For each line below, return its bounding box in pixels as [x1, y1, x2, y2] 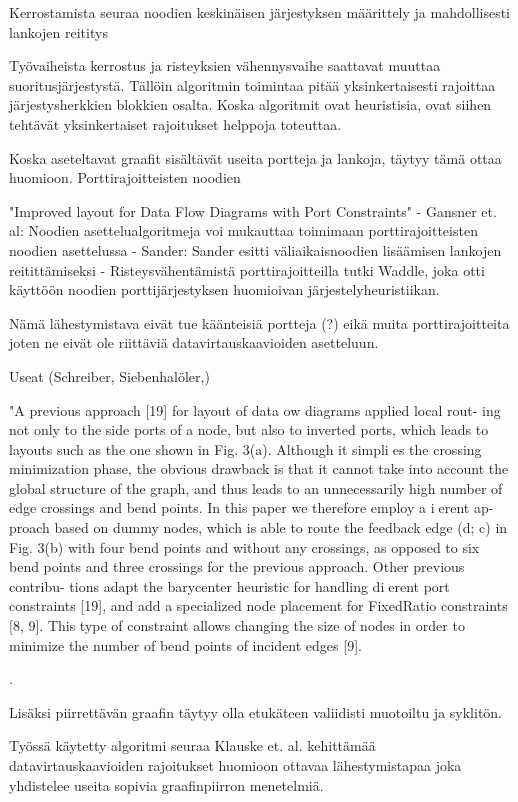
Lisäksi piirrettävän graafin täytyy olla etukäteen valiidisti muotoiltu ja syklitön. [9, 701, 503, 722]
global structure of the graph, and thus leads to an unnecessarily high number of [9, 477, 503, 498]
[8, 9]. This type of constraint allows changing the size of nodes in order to [9, 615, 465, 636]
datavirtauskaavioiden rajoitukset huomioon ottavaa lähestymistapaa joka [9, 755, 462, 775]
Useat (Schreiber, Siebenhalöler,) [9, 365, 210, 386]
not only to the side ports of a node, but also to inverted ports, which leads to [9, 419, 489, 440]
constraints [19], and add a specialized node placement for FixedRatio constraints [9, 595, 508, 616]
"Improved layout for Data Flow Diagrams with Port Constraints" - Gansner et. [9, 200, 497, 221]
